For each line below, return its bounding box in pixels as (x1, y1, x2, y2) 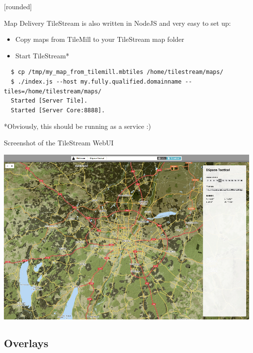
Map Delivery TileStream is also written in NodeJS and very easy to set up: (4, 18, 231, 28)
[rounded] (4, 1, 32, 11)
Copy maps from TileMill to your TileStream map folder (15, 34, 184, 44)
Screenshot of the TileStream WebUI (4, 137, 114, 147)
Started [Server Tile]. (11, 97, 88, 105)
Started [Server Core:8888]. (11, 106, 105, 114)
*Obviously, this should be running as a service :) (4, 121, 151, 131)
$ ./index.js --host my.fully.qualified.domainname (11, 78, 182, 85)
